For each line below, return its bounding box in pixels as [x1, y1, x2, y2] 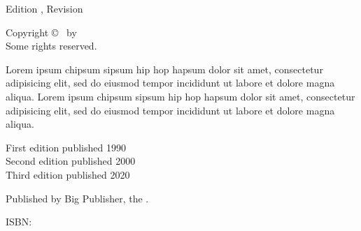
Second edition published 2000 [6, 154, 136, 168]
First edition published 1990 [6, 140, 126, 154]
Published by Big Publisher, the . [6, 191, 149, 205]
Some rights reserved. [6, 38, 97, 53]
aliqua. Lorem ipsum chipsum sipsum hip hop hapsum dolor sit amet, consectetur [6, 89, 355, 103]
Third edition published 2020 [6, 167, 130, 181]
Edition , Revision [6, 1, 83, 15]
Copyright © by [6, 24, 77, 39]
